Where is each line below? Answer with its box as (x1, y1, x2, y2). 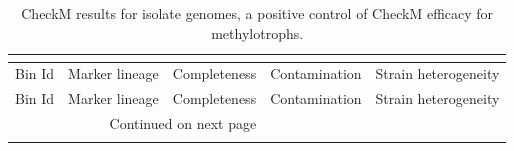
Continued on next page (109, 113, 257, 134)
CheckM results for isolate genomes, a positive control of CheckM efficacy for (21, 3, 494, 23)
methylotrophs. (211, 22, 304, 43)
